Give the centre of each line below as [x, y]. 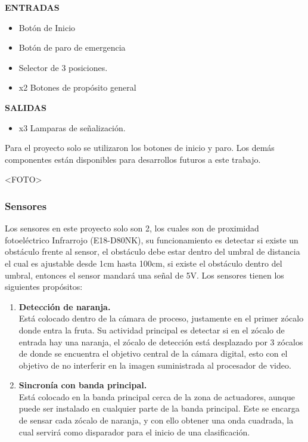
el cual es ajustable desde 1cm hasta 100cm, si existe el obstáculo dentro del [144, 263]
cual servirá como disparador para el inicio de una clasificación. [134, 432]
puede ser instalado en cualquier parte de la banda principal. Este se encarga [159, 408]
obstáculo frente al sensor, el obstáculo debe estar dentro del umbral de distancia [153, 251]
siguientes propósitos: [44, 287]
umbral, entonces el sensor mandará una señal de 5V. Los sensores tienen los [144, 275]
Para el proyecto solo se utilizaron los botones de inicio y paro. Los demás [140, 148]
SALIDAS [26, 107]
